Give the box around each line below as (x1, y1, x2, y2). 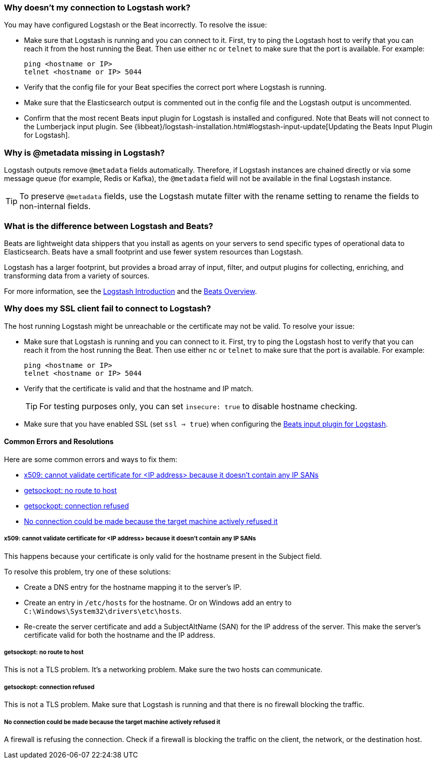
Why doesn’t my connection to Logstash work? (4, 2, 191, 12)
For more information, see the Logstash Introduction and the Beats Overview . (4, 286, 257, 295)
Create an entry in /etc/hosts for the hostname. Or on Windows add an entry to (24, 598, 292, 607)
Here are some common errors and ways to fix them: (4, 455, 178, 464)
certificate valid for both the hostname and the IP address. (24, 630, 216, 639)
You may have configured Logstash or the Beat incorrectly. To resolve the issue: (4, 20, 267, 29)
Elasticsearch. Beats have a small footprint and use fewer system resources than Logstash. (4, 247, 303, 256)
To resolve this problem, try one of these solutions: (4, 567, 171, 576)
